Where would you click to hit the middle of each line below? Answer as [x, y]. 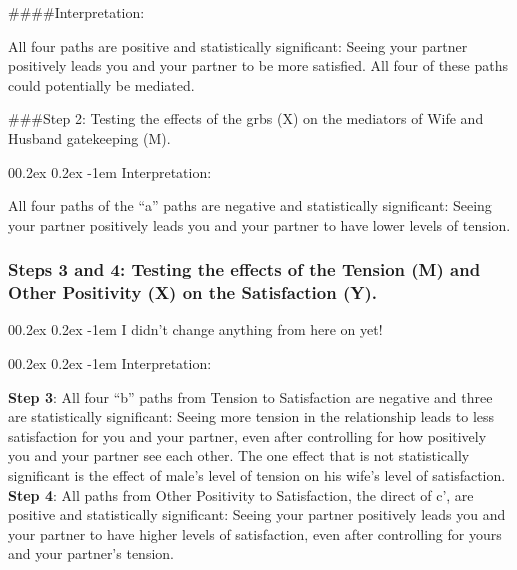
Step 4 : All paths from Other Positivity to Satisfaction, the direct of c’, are [241, 494]
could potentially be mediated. [101, 84]
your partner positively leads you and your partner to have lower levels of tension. [259, 224]
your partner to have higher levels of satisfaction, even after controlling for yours [255, 533]
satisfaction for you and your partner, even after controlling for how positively [247, 435]
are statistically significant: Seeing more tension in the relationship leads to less [251, 416]
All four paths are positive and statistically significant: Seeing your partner [238, 45]
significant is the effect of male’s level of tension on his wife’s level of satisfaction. [257, 475]
